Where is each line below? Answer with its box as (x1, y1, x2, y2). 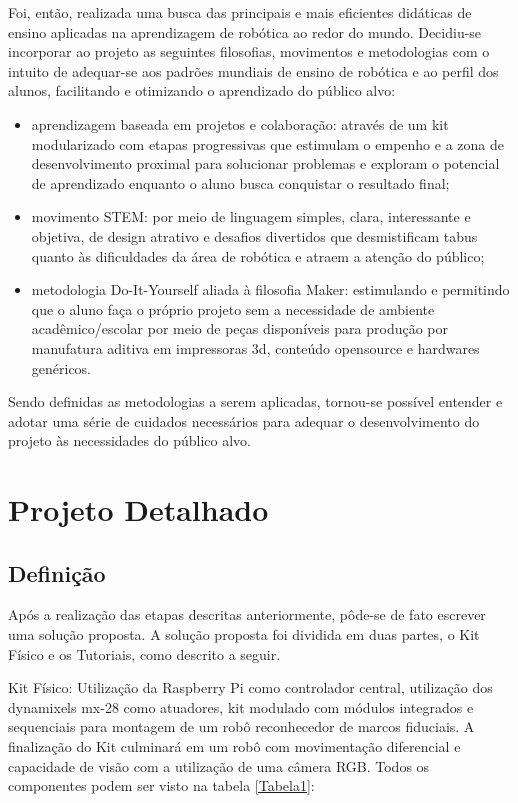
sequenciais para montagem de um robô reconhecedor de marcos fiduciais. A (8, 716, 475, 737)
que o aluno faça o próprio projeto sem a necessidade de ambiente (31, 298, 435, 319)
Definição (8, 557, 106, 588)
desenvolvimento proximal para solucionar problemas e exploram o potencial (31, 153, 500, 174)
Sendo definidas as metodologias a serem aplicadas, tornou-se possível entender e (8, 391, 503, 412)
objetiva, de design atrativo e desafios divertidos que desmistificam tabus (31, 225, 478, 246)
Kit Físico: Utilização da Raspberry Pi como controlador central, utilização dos (8, 677, 493, 698)
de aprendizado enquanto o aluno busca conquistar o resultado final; (31, 172, 450, 193)
